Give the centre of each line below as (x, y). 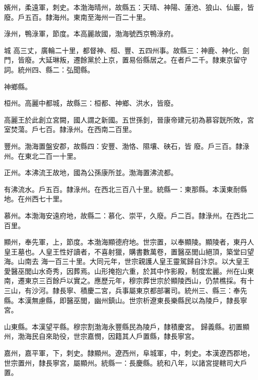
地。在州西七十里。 (35, 199)
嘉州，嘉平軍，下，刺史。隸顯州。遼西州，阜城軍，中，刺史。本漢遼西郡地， (129, 353)
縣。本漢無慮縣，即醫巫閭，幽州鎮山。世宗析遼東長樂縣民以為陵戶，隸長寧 (126, 300)
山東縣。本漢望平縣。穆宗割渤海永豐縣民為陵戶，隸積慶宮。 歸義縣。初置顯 (127, 326)
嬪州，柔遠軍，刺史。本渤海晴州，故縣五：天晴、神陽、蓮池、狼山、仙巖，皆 (129, 7)
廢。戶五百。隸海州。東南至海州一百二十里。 (77, 17)
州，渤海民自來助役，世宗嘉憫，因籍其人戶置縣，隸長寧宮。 (101, 336)
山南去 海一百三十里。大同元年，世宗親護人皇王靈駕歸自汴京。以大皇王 (133, 261)
